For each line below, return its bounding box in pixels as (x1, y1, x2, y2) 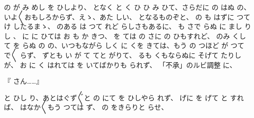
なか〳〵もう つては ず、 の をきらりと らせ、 (27, 102, 169, 112)
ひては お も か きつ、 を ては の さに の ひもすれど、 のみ (40, 30, 230, 41)
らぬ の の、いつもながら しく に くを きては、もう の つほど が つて (22, 40, 245, 50)
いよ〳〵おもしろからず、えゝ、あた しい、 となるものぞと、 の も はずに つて (4, 11, 251, 22)
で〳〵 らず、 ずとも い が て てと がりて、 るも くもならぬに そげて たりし (4, 49, 242, 60)
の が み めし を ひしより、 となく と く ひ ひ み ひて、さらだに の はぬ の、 (4, 2, 251, 12)
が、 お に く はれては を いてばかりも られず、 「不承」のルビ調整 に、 (4, 59, 237, 70)
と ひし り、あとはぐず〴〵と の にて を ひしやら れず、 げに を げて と (4, 92, 228, 102)
